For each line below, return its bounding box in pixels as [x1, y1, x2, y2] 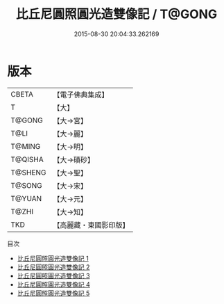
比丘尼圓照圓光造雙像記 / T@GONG [15, 6, 218, 22]
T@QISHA [10, 154, 44, 164]
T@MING [10, 141, 41, 151]
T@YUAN [10, 193, 42, 203]
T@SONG [10, 180, 43, 190]
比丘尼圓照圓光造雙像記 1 [17, 254, 89, 262]
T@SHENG [10, 168, 46, 177]
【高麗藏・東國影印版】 [53, 220, 130, 230]
